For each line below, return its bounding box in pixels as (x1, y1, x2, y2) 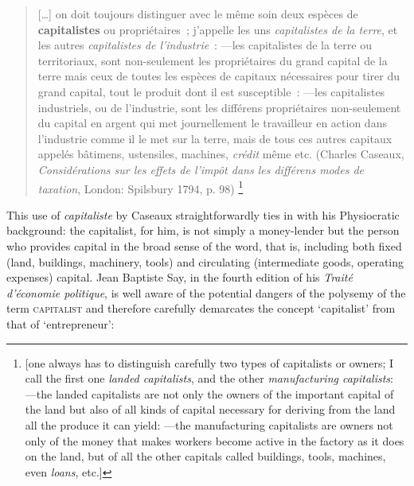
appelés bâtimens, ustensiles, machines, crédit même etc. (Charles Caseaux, (37, 146, 404, 162)
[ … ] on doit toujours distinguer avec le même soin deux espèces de (37, 6, 358, 21)
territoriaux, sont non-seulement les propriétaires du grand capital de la (37, 52, 388, 68)
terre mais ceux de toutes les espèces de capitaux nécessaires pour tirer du (37, 68, 400, 84)
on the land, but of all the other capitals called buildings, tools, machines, (25, 448, 386, 465)
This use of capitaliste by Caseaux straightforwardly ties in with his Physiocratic (6, 206, 400, 223)
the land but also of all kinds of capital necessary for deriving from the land (25, 401, 396, 418)
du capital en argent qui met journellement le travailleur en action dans (37, 115, 387, 131)
